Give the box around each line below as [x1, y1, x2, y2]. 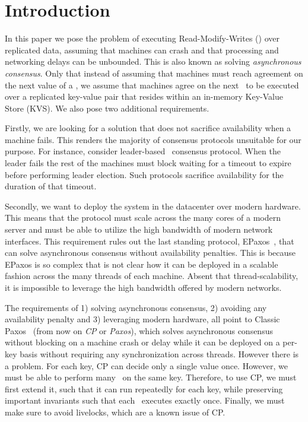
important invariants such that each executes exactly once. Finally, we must [5, 394, 285, 407]
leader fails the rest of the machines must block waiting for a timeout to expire [5, 157, 291, 169]
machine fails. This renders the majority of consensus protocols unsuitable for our [5, 133, 301, 145]
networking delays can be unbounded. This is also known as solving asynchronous [5, 55, 301, 68]
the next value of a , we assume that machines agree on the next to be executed [5, 78, 299, 91]
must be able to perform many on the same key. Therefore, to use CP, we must [5, 371, 297, 383]
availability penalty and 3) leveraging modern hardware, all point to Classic [5, 313, 280, 325]
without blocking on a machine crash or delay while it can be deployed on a [5, 336, 280, 348]
